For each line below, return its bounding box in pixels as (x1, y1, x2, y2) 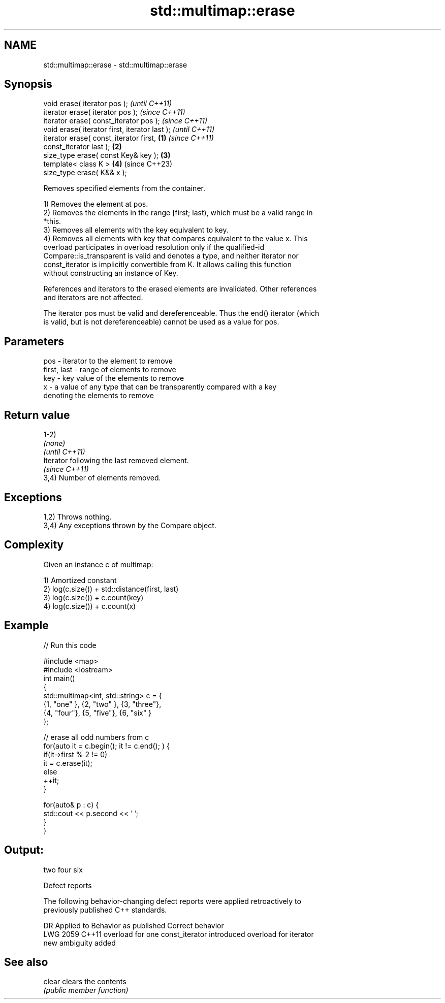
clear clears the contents (43, 977, 126, 986)
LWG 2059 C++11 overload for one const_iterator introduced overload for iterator (43, 929, 314, 939)
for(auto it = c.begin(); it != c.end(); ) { (43, 741, 170, 750)
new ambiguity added (43, 938, 116, 947)
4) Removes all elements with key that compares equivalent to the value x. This (43, 234, 308, 243)
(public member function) (43, 986, 129, 995)
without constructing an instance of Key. (43, 269, 178, 278)
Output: (4, 844, 44, 857)
